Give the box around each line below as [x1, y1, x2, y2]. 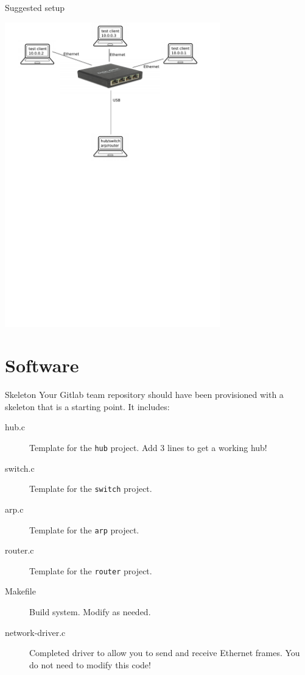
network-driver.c [5, 626, 66, 638]
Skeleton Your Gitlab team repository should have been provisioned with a [5, 388, 284, 401]
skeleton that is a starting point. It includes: [5, 400, 170, 413]
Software [5, 353, 79, 378]
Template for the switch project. [29, 482, 152, 495]
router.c [5, 544, 34, 557]
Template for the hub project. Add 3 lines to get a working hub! [29, 441, 267, 454]
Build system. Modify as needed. [29, 605, 151, 618]
